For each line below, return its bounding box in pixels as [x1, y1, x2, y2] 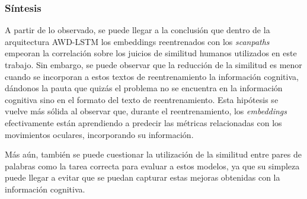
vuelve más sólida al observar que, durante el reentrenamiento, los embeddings [5, 105, 287, 117]
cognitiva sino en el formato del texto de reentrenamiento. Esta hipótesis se [5, 93, 279, 105]
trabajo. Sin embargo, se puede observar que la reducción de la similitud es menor [5, 59, 302, 70]
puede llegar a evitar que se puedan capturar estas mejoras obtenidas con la [5, 171, 280, 184]
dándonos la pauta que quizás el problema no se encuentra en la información [5, 82, 283, 94]
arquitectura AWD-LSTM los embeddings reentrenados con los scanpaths [5, 35, 270, 47]
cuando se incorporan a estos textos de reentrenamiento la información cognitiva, [5, 70, 299, 82]
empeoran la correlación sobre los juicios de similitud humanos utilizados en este [5, 47, 297, 59]
